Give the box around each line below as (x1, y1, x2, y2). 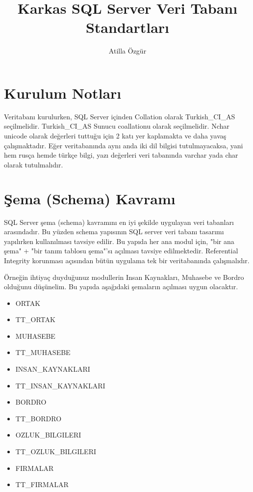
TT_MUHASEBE (15, 347, 71, 357)
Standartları (85, 17, 170, 37)
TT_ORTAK (15, 314, 55, 325)
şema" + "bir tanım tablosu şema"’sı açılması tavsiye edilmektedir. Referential (4, 246, 238, 256)
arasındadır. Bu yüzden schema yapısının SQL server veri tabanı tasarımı (4, 226, 224, 237)
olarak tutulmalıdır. (4, 159, 63, 169)
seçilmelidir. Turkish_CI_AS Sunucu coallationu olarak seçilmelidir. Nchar (4, 121, 229, 131)
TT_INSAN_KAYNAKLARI (15, 380, 105, 390)
